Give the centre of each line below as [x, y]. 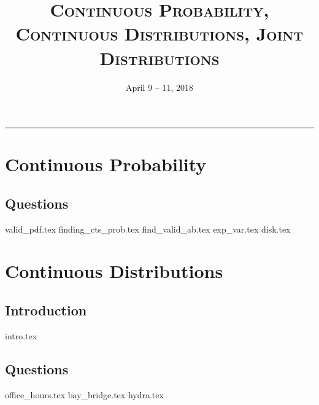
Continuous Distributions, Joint [159, 33]
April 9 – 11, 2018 [159, 87]
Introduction [46, 310]
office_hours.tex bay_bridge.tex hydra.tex [84, 394]
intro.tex [21, 335]
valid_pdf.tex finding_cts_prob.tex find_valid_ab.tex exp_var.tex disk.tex [148, 229]
